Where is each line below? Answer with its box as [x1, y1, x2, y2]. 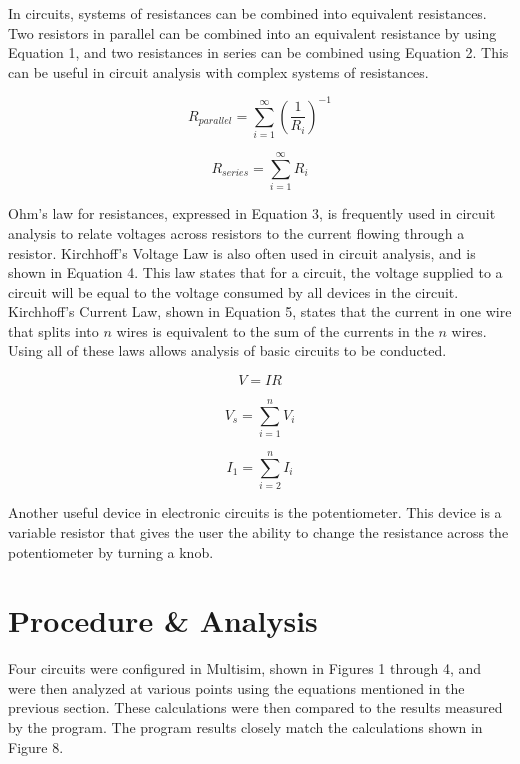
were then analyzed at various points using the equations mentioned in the [8, 677, 465, 698]
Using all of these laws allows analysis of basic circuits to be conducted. [8, 340, 447, 361]
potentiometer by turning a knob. [8, 541, 214, 562]
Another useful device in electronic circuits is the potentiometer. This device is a [8, 502, 502, 523]
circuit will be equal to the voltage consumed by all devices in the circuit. [8, 281, 459, 302]
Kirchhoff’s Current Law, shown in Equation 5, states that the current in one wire [8, 301, 512, 322]
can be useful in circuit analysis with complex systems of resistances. [8, 61, 429, 82]
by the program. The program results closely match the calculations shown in [8, 717, 483, 738]
